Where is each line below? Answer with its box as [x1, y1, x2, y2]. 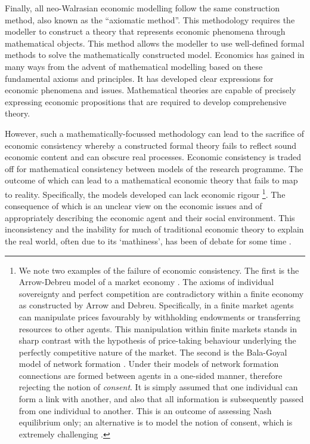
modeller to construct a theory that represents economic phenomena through [5, 25, 286, 38]
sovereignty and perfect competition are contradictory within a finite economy [18, 287, 304, 299]
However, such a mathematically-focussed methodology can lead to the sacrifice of [5, 127, 304, 139]
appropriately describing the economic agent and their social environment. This [5, 211, 295, 223]
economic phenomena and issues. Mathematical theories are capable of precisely [5, 84, 296, 96]
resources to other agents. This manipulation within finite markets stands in [18, 322, 297, 335]
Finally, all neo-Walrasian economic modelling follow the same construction [5, 2, 280, 14]
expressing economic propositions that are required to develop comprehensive [5, 95, 287, 108]
